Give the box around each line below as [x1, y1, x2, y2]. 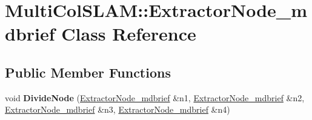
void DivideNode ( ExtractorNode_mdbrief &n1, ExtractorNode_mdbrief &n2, [5, 91, 305, 104]
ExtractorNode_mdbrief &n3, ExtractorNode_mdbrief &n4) [5, 103, 230, 116]
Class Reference [61, 21, 196, 46]
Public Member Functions [5, 62, 171, 81]
